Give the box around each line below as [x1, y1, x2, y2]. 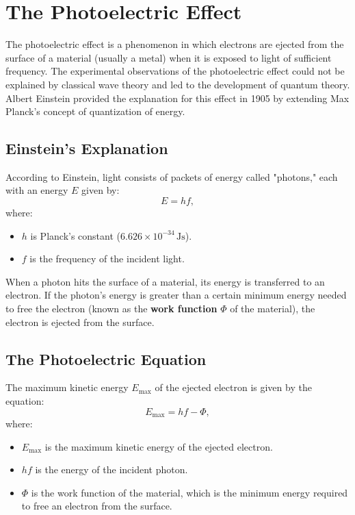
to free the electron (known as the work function [5, 301, 218, 316]
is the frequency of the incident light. [29, 251, 185, 266]
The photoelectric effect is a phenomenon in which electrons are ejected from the [5, 37, 344, 51]
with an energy [5, 183, 68, 197]
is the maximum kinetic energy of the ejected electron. [44, 439, 273, 453]
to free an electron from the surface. [21, 499, 172, 513]
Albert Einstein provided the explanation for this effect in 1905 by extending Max [5, 90, 350, 105]
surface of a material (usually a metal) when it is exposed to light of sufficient [5, 50, 332, 64]
